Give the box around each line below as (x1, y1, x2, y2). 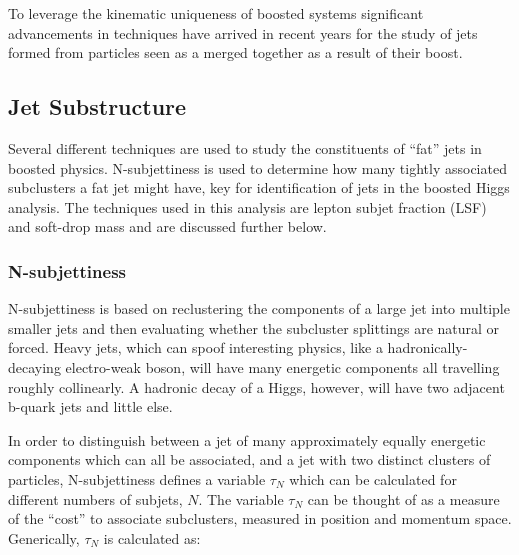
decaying (8, 356, 61, 377)
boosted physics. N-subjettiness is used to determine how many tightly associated (8, 157, 507, 178)
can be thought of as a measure (307, 488, 500, 509)
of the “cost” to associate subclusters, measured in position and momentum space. (8, 508, 512, 529)
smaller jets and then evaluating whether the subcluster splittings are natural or (8, 317, 500, 338)
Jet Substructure (8, 91, 187, 122)
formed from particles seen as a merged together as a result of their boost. (8, 42, 463, 63)
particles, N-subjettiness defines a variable (8, 468, 266, 489)
